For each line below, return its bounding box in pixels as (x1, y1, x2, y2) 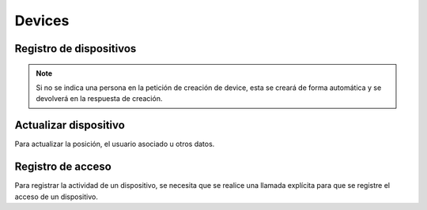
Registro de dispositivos (14, 42, 137, 55)
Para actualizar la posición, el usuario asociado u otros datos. (14, 139, 215, 149)
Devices (14, 12, 70, 29)
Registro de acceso (14, 160, 112, 174)
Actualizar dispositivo (14, 118, 126, 132)
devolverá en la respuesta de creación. (36, 94, 163, 103)
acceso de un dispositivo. (14, 192, 98, 201)
